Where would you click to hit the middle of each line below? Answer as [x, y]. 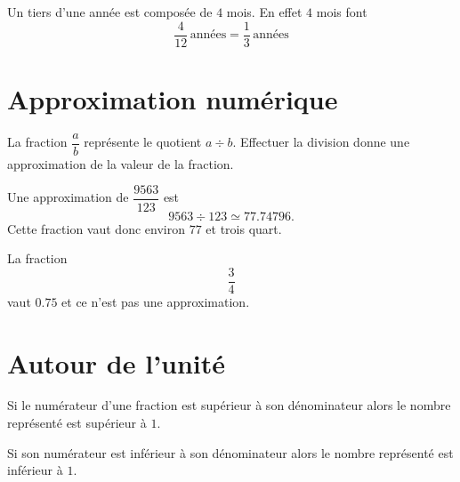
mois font [342, 12]
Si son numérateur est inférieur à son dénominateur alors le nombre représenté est [230, 452]
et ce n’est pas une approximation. [156, 301]
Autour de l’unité [117, 362]
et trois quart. [244, 228]
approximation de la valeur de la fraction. [121, 163]
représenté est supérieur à [77, 423]
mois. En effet [264, 12]
